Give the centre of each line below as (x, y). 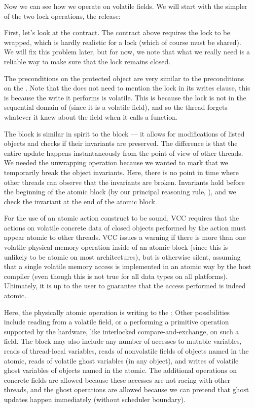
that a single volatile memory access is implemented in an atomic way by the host (128, 266)
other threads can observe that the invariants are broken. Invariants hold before (124, 182)
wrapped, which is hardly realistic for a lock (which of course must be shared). (123, 42)
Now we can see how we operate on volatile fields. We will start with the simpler (126, 6)
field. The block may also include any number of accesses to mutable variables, (123, 341)
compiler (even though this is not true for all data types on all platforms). (116, 276)
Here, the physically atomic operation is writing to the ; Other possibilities (117, 312)
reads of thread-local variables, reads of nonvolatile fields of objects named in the (126, 351)
